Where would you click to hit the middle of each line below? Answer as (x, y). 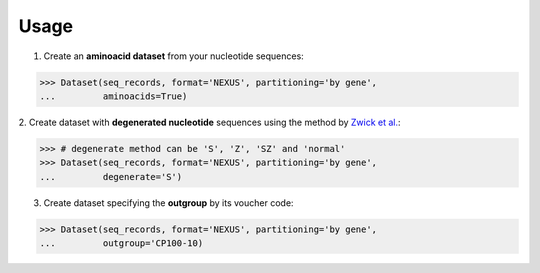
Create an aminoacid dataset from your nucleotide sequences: (173, 56)
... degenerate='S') (111, 176)
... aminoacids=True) (113, 96)
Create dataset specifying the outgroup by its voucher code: (168, 202)
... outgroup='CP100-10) (121, 243)
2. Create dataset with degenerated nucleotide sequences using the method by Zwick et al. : (209, 122)
